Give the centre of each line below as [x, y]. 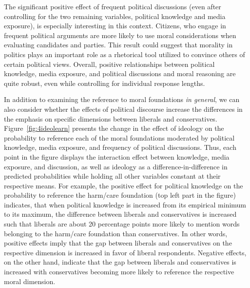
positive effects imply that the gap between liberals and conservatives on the [118, 243]
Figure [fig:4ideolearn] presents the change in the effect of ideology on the [114, 128]
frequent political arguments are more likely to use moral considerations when [120, 35]
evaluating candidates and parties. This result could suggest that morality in [118, 45]
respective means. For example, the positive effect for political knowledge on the [124, 185]
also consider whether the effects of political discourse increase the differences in [123, 109]
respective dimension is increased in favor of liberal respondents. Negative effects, [125, 252]
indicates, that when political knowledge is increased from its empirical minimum [125, 204]
